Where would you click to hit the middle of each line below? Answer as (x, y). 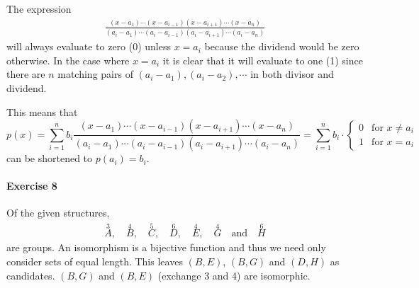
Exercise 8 (32, 186)
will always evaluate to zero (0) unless (89, 46)
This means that (42, 111)
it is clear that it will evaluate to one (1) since (263, 60)
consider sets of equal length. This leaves (95, 261)
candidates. (31, 275)
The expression (39, 8)
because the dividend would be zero (282, 46)
